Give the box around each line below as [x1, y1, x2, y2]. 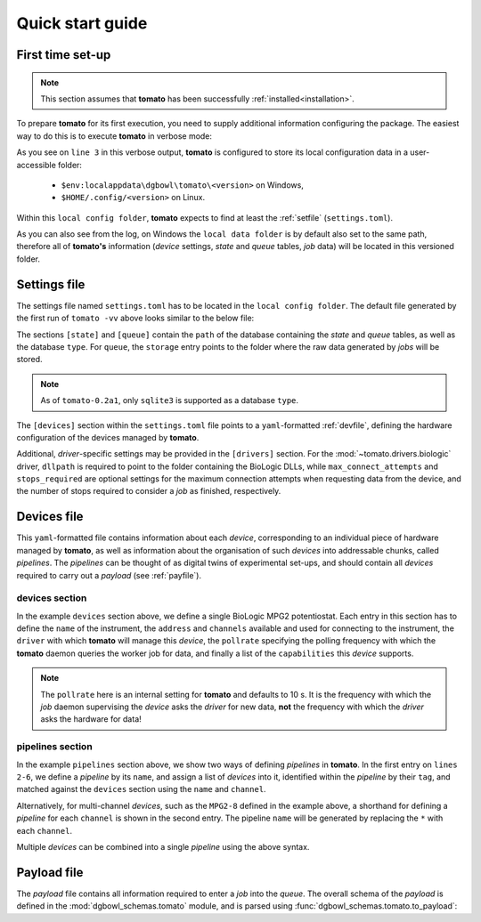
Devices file [16, 509, 84, 524]
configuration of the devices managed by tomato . [16, 432, 200, 442]
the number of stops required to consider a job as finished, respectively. [16, 486, 281, 497]
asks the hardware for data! [40, 714, 142, 724]
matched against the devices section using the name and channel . [16, 784, 266, 795]
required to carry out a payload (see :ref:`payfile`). [16, 570, 202, 580]
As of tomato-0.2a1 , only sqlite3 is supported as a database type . [40, 395, 298, 406]
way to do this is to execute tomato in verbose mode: [16, 130, 213, 142]
